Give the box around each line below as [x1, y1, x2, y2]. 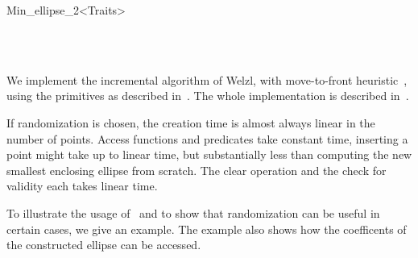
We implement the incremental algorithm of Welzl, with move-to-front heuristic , [6, 71, 408, 88]
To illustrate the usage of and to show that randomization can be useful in [6, 204, 380, 221]
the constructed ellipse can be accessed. [6, 236, 201, 253]
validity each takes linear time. [6, 177, 158, 194]
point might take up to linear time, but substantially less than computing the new [6, 146, 412, 163]
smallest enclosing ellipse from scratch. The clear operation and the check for [6, 161, 387, 178]
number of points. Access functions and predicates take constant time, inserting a [6, 130, 408, 147]
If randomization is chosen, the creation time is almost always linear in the [6, 114, 375, 131]
